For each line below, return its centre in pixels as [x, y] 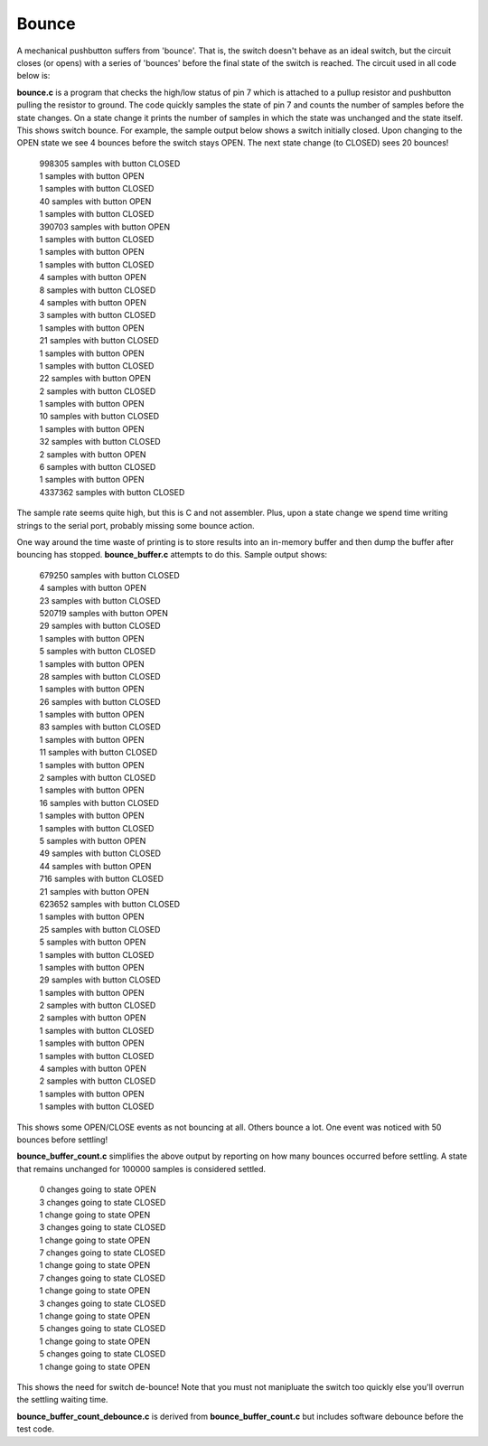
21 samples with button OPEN [94, 891]
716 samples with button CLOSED [102, 879]
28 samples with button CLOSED [100, 676]
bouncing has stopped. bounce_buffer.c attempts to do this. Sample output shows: [172, 555]
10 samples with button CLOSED [99, 417]
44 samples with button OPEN [95, 866]
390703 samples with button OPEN [105, 227]
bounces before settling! [62, 1140]
